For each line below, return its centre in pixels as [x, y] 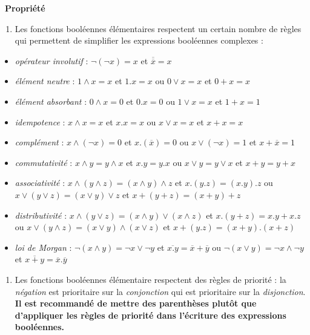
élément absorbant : [51, 101]
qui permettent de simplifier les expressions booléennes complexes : [139, 40]
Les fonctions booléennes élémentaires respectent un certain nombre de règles [158, 28]
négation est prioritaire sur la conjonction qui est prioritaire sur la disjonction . [160, 291]
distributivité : [41, 215]
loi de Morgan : [43, 247]
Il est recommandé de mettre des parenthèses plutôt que [136, 303]
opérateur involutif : [51, 60]
